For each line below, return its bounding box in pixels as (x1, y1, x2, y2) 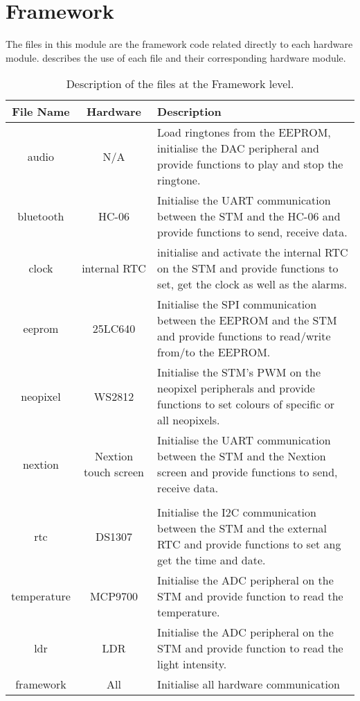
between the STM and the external (157, 520, 327, 537)
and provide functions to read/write (157, 328, 331, 345)
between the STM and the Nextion (157, 448, 326, 465)
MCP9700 (89, 588, 138, 605)
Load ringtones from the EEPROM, (157, 124, 331, 141)
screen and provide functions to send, (157, 464, 338, 481)
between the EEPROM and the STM (157, 312, 337, 329)
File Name (12, 103, 70, 120)
